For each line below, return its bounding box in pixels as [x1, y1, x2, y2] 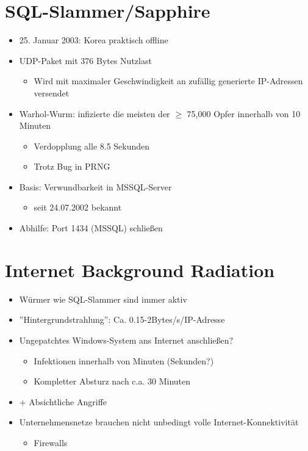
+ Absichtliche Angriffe [19, 395, 107, 408]
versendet [34, 86, 70, 99]
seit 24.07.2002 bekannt [34, 201, 122, 214]
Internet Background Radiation [5, 257, 275, 282]
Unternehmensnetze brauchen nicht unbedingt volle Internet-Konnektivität [19, 416, 299, 428]
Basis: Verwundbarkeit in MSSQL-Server [19, 180, 172, 193]
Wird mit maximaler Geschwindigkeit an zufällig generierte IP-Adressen [34, 74, 303, 87]
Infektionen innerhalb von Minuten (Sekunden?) [34, 354, 214, 367]
